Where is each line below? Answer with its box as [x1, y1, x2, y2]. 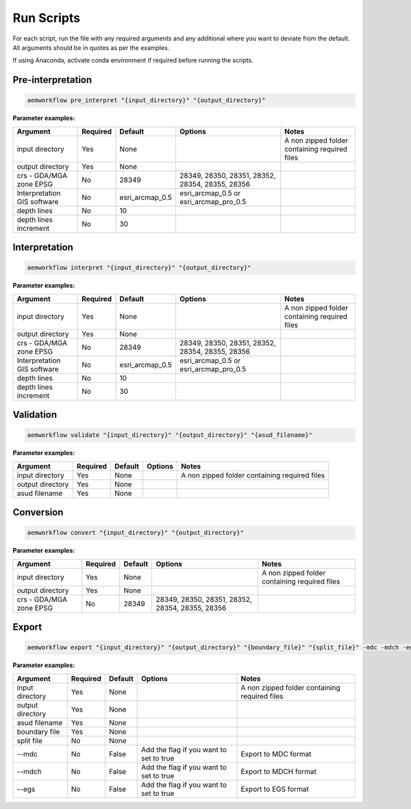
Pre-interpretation [12, 74, 92, 86]
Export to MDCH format [240, 767, 317, 776]
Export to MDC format [240, 749, 312, 758]
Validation [12, 409, 58, 421]
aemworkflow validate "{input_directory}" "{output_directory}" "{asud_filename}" [27, 432, 313, 439]
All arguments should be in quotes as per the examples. [12, 43, 170, 51]
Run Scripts [12, 10, 81, 25]
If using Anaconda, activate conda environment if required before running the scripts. [12, 56, 253, 64]
